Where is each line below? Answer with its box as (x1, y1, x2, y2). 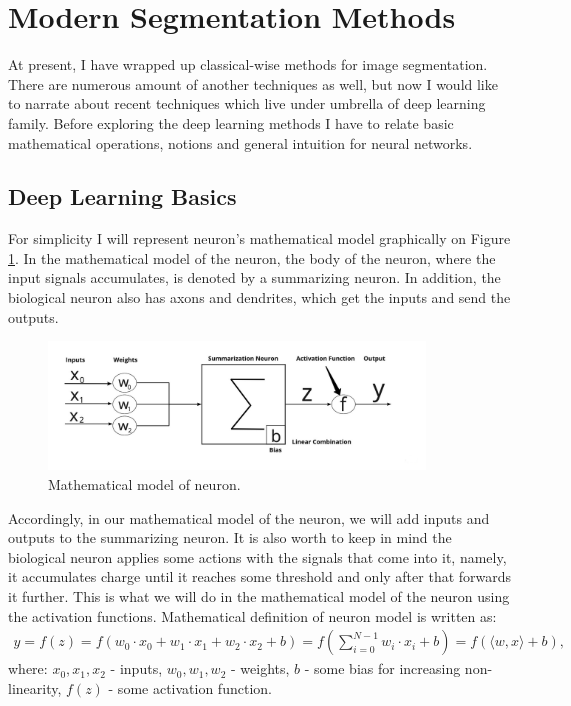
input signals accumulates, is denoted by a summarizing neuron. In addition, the (8, 267, 501, 288)
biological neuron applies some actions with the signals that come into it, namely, (8, 546, 507, 567)
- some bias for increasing (304, 658, 461, 679)
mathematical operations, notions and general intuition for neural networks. (8, 132, 473, 153)
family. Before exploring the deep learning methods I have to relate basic (8, 112, 454, 133)
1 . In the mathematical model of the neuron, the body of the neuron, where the (8, 247, 496, 268)
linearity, (8, 677, 62, 698)
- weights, (230, 658, 290, 679)
